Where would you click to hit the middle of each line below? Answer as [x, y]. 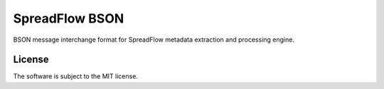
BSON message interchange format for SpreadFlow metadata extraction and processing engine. [154, 40]
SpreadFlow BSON [69, 18]
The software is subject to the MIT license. [76, 76]
